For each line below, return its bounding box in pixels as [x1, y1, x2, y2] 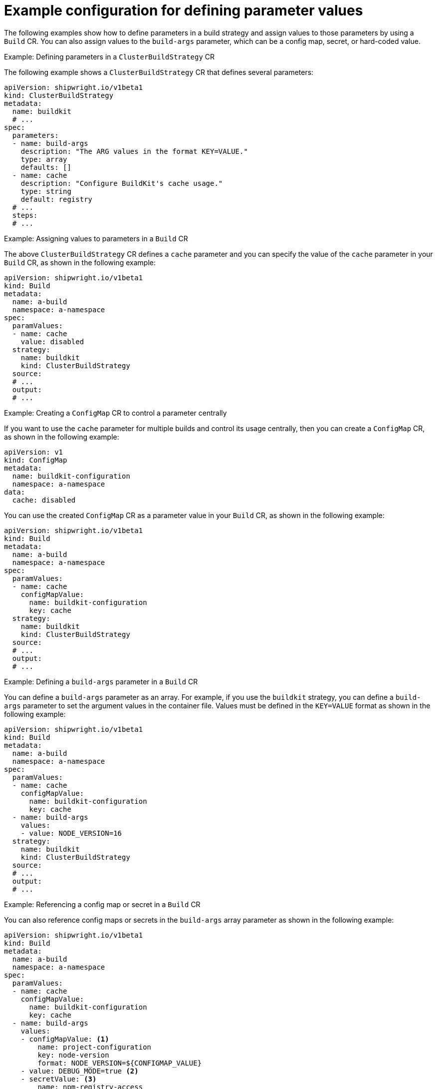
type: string [20, 187, 71, 195]
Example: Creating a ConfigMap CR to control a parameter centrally [4, 408, 227, 417]
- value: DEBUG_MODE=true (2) [20, 1067, 139, 1075]
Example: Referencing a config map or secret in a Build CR [4, 900, 201, 909]
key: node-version [37, 1051, 109, 1059]
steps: [12, 211, 38, 219]
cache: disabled [12, 496, 76, 504]
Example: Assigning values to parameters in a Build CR [4, 234, 188, 243]
